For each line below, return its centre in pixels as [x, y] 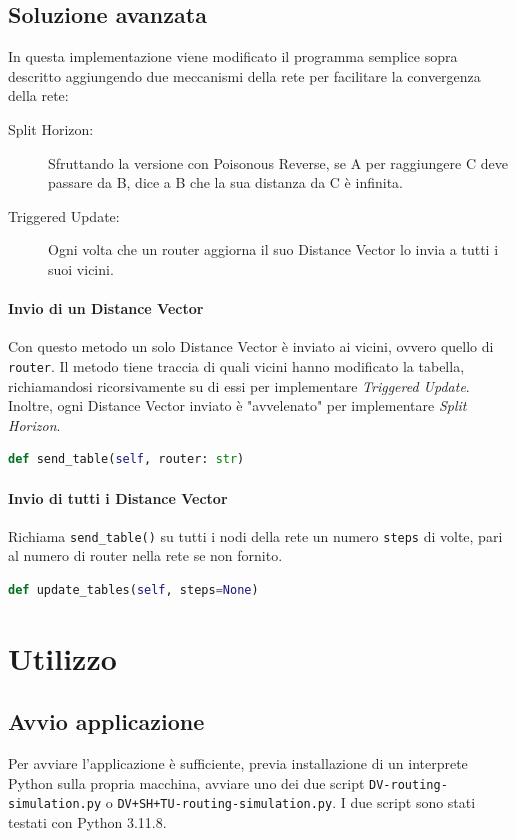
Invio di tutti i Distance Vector [118, 497]
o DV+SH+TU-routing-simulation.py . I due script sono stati [290, 802]
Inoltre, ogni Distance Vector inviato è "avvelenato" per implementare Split [237, 405]
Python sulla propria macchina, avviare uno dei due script [186, 782]
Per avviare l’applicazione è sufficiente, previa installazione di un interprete [238, 763]
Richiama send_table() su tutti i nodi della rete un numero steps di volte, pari [255, 535]
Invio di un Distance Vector [106, 308]
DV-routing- [408, 784]
